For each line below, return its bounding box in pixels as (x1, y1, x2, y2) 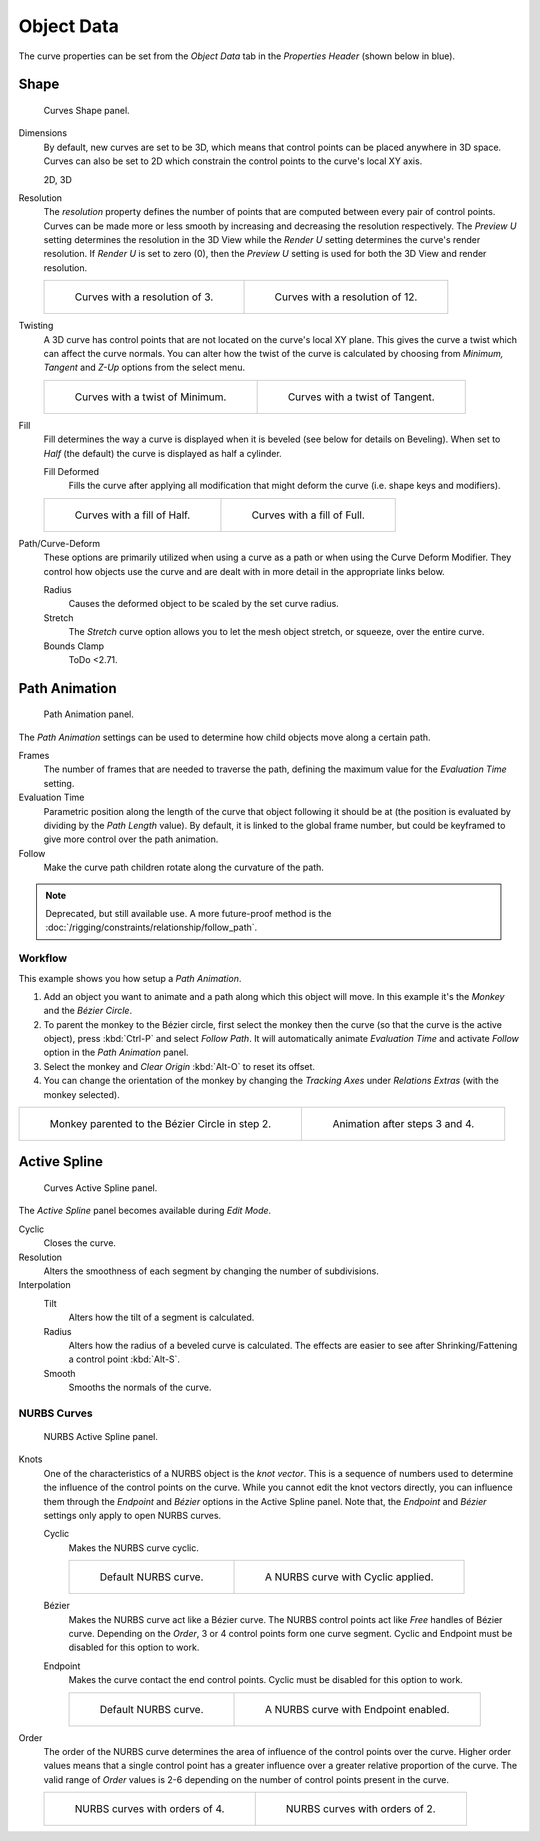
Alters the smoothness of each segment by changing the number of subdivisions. (43, 1265, 379, 1277)
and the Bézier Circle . (43, 1005, 133, 1017)
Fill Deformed (43, 465, 100, 477)
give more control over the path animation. (43, 833, 219, 845)
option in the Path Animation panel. (43, 1046, 189, 1059)
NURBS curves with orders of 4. (74, 1802, 225, 1816)
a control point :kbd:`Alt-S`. (68, 1353, 180, 1365)
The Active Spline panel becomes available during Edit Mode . (18, 1205, 272, 1217)
